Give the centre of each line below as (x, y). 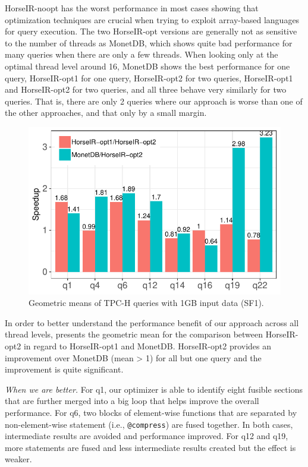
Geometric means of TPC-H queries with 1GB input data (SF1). (146, 303)
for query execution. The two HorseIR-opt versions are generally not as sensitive (151, 31)
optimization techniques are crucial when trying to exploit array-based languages (152, 19)
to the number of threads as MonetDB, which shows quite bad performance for (149, 42)
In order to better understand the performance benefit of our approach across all (152, 322)
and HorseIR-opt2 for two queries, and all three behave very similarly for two (146, 89)
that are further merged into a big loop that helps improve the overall (132, 401)
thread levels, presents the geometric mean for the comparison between (134, 334)
